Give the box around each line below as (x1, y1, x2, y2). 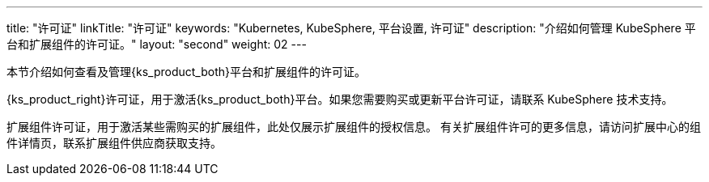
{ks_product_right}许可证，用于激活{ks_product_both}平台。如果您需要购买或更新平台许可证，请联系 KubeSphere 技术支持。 (6, 92, 673, 106)
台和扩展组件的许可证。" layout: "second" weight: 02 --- (6, 37, 307, 51)
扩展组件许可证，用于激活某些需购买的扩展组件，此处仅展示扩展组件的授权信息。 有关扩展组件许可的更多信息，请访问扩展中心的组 (6, 120, 701, 133)
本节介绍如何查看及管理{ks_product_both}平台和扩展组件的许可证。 (6, 65, 366, 78)
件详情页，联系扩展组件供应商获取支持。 (6, 136, 222, 150)
